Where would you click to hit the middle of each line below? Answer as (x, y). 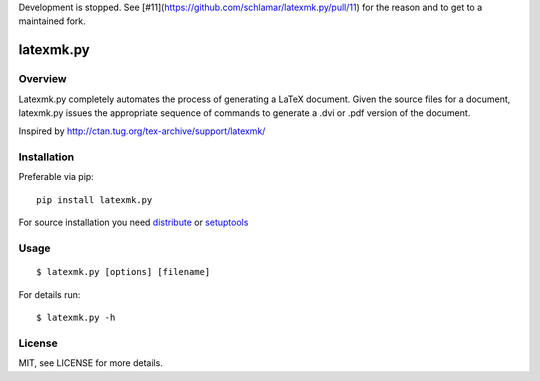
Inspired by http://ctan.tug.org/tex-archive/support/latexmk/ (142, 131)
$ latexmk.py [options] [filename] (123, 272)
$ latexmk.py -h (76, 317)
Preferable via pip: (56, 177)
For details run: (49, 294)
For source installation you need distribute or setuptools (133, 222)
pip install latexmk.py (94, 199)
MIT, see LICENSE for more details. (91, 363)
